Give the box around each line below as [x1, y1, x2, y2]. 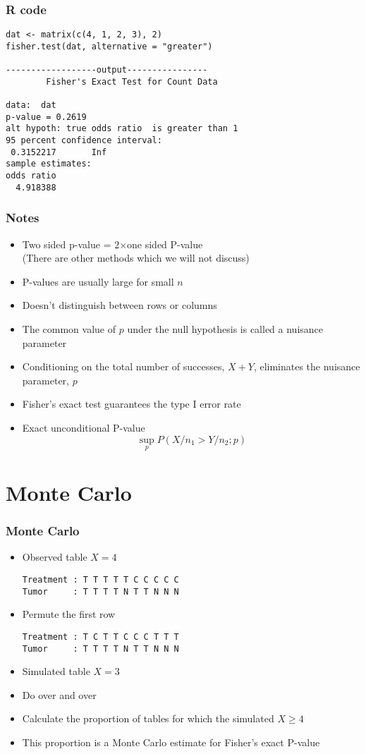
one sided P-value [127, 236, 203, 251]
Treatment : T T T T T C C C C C [22, 574, 179, 585]
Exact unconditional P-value [22, 420, 145, 434]
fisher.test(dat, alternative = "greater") [6, 41, 213, 51]
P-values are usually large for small [22, 274, 174, 288]
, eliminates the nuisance [253, 359, 360, 374]
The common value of [22, 322, 116, 336]
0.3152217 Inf [11, 147, 107, 157]
